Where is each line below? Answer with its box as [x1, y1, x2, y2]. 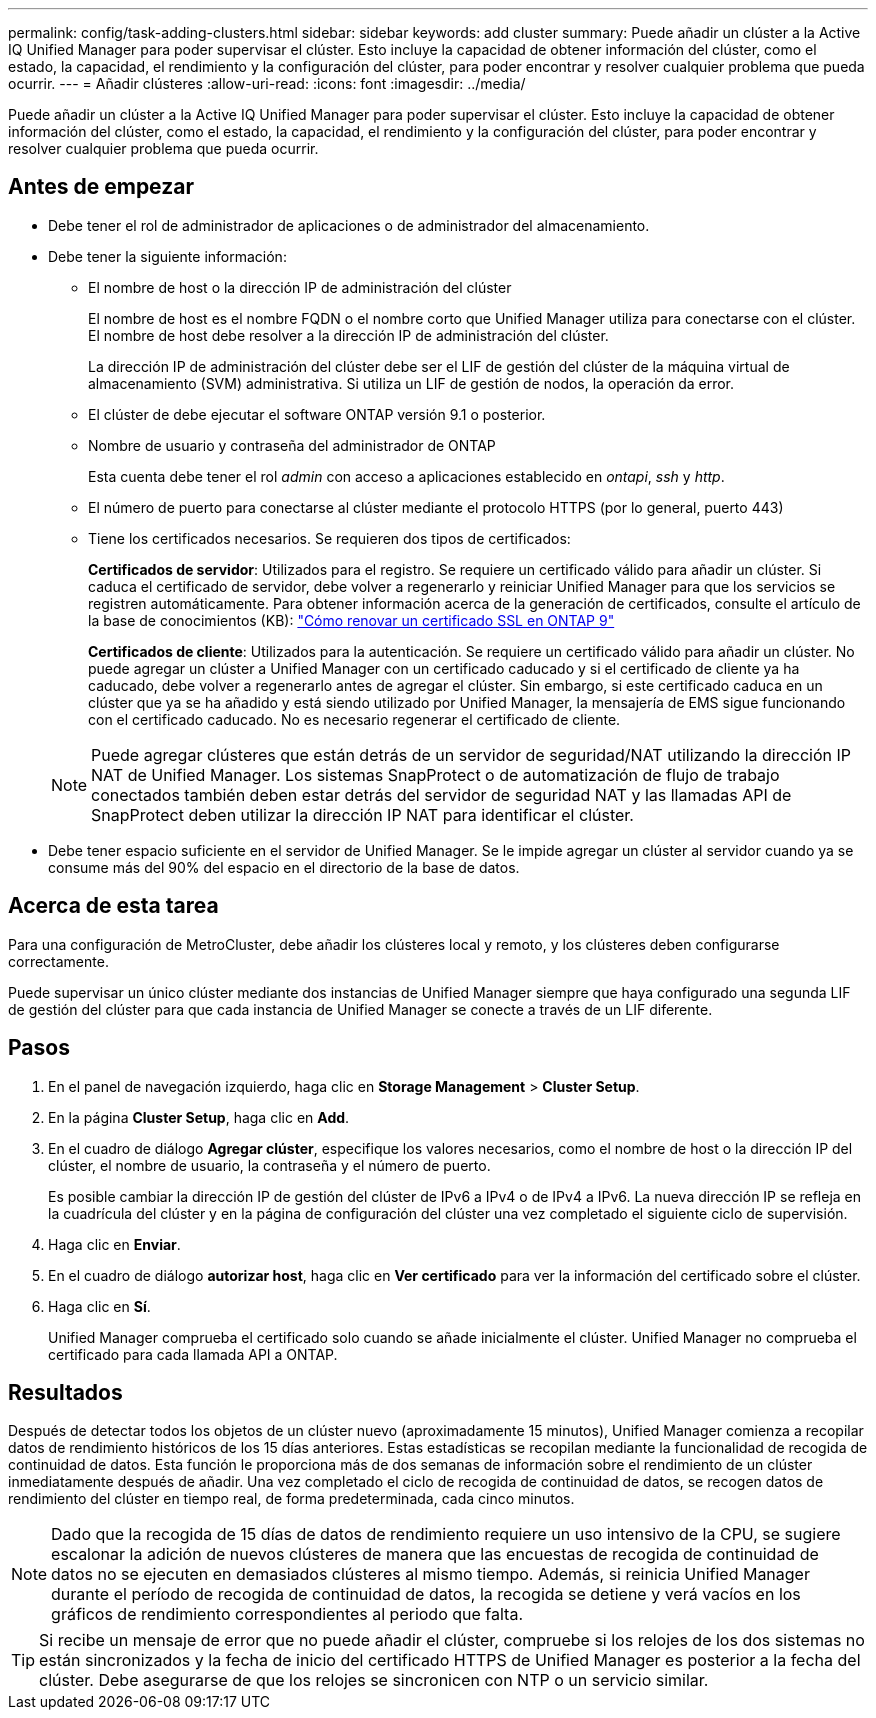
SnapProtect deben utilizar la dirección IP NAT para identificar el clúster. [91, 804, 634, 825]
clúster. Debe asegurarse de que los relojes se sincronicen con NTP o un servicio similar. [39, 1670, 709, 1691]
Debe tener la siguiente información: [48, 247, 287, 265]
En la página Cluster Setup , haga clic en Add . [48, 1108, 350, 1126]
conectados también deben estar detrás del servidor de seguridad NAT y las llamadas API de [91, 784, 792, 805]
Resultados [8, 1379, 123, 1405]
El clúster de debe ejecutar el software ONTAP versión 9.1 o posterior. [88, 405, 546, 423]
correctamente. [8, 952, 109, 970]
